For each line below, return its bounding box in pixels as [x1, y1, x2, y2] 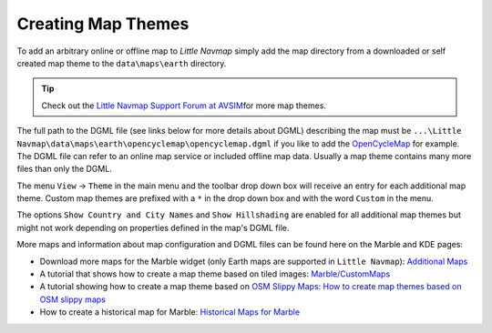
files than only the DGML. [16, 164, 113, 175]
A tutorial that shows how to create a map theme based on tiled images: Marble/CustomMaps [39, 268, 391, 279]
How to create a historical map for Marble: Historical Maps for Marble [39, 307, 301, 318]
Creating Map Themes [16, 14, 190, 34]
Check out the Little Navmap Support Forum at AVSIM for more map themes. [41, 100, 327, 111]
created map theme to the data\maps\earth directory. [16, 57, 227, 68]
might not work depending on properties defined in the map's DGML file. [16, 222, 290, 233]
